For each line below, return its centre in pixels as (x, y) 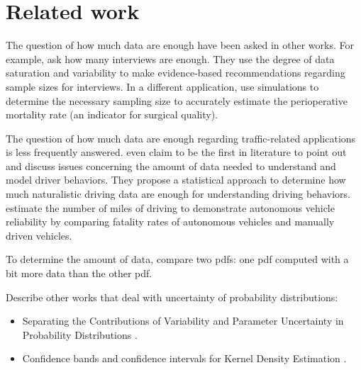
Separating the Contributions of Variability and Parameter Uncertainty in (183, 321)
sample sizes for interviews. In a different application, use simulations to (162, 86)
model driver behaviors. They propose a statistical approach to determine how (176, 180)
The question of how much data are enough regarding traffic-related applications (181, 138)
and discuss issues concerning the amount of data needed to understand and (171, 166)
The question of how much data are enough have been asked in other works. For (180, 45)
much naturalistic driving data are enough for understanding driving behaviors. (178, 194)
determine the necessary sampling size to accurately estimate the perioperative (177, 100)
